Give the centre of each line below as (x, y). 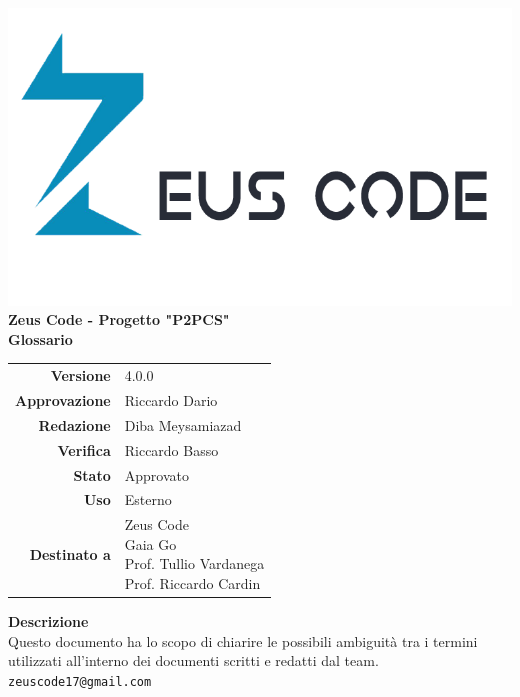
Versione (80, 375)
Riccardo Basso (171, 449)
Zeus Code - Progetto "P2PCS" (119, 319)
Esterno (148, 499)
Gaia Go (150, 543)
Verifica (84, 449)
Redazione (74, 424)
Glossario (40, 338)
